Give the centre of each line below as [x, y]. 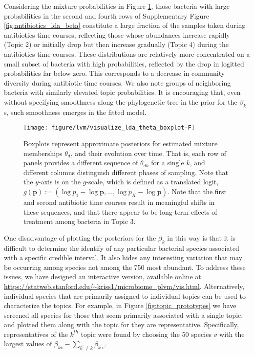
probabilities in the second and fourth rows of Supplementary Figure [106, 15]
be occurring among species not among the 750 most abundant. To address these [125, 267]
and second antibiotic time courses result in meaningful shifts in [119, 202]
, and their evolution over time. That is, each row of [148, 153]
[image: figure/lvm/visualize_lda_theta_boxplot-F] [109, 128]
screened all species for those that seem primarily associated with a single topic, [124, 315]
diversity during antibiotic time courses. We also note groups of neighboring [117, 82]
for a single [168, 163]
